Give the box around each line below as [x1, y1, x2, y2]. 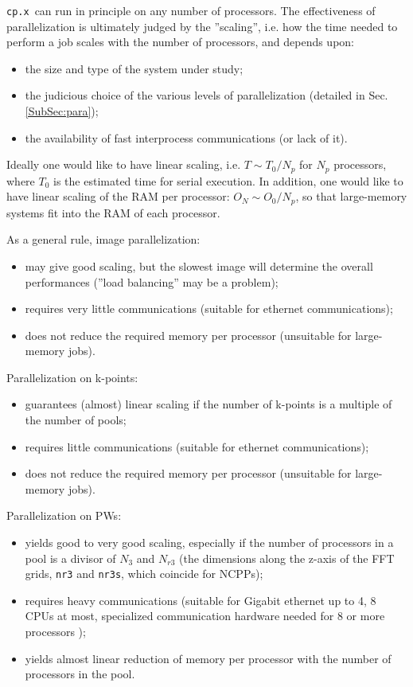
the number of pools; [25, 412, 127, 428]
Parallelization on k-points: [6, 369, 138, 385]
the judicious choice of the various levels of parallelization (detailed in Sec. [25, 87, 388, 103]
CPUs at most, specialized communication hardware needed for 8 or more [25, 607, 385, 624]
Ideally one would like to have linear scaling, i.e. [6, 156, 241, 173]
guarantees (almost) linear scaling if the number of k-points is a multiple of [25, 396, 392, 412]
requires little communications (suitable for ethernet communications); [25, 438, 369, 455]
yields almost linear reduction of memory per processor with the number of [25, 650, 392, 666]
